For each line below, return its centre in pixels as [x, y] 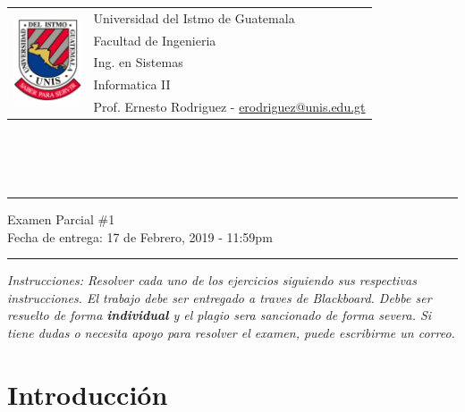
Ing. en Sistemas [138, 62]
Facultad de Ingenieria [155, 40]
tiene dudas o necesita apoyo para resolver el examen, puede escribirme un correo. [231, 332]
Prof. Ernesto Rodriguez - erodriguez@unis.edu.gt [229, 107]
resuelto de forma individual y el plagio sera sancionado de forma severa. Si [220, 315]
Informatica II [132, 84]
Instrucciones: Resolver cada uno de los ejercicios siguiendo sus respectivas [212, 280]
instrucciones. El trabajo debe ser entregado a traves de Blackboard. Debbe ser [220, 297]
